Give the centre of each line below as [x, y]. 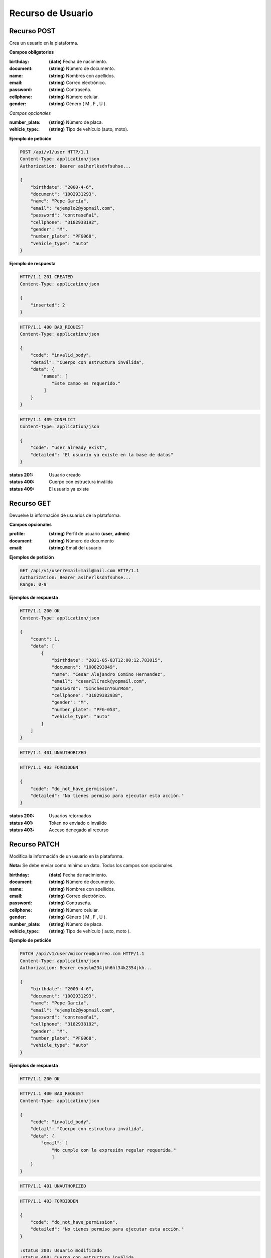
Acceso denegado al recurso [79, 830]
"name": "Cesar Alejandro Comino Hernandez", [108, 674]
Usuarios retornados [70, 816]
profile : [17, 534]
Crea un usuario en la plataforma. [44, 43]
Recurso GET [30, 503]
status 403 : [22, 830]
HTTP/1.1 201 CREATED [46, 277]
